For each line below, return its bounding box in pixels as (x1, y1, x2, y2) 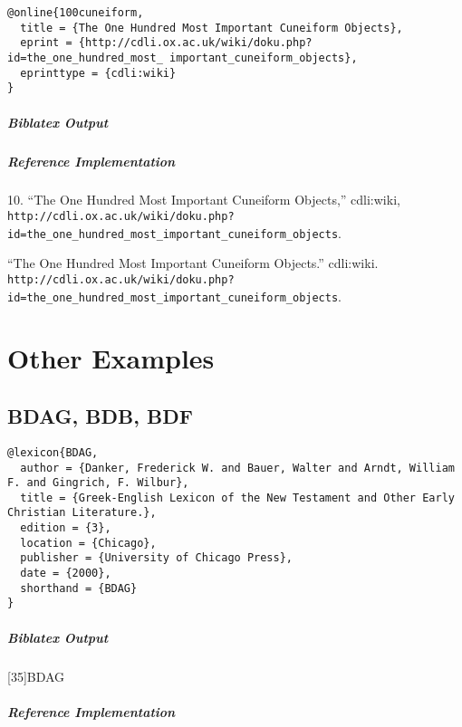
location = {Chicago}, (20, 536, 157, 550)
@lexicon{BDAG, (7, 445, 99, 459)
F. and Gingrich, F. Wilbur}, (7, 476, 189, 490)
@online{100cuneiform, (7, 6, 144, 19)
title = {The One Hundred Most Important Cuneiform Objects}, (20, 21, 403, 34)
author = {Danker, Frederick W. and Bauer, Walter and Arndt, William (20, 461, 455, 474)
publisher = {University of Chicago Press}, (20, 551, 293, 565)
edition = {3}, (20, 521, 111, 535)
